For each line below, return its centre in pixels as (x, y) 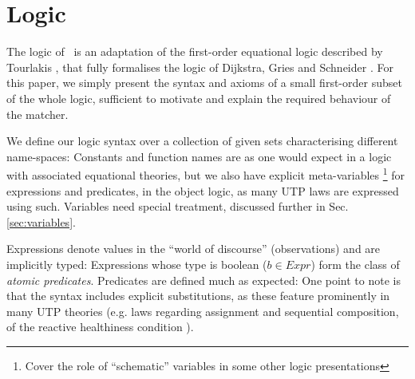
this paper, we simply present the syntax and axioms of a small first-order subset (204, 83)
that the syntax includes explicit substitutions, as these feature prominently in (198, 296)
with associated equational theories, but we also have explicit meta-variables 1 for (206, 174)
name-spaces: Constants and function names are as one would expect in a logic (199, 156)
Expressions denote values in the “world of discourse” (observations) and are (194, 249)
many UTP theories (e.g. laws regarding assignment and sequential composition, (203, 311)
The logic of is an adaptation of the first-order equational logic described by (195, 51)
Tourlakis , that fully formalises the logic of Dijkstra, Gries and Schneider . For (200, 67)
